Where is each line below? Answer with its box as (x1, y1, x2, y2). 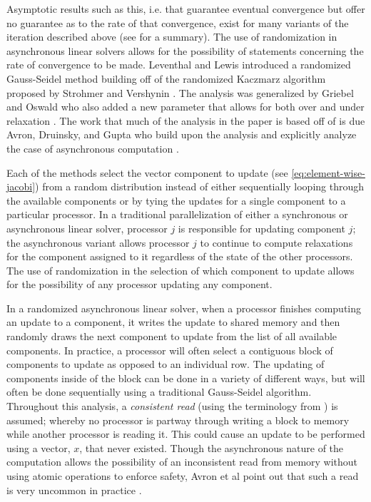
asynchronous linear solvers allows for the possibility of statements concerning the (6, 43, 364, 58)
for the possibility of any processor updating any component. (6, 277, 273, 292)
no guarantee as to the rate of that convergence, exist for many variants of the (6, 15, 349, 30)
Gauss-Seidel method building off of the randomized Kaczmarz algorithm (6, 71, 326, 86)
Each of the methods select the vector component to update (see (6, 165, 288, 180)
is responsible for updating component (178, 220, 345, 235)
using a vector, (6, 440, 71, 455)
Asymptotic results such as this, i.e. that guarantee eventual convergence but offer (6, 1, 365, 16)
